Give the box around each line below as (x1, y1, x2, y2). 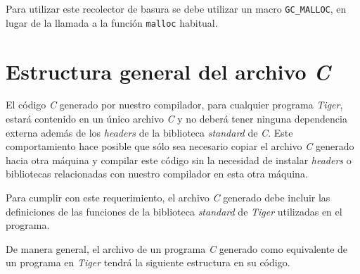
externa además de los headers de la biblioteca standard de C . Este (6, 125, 293, 139)
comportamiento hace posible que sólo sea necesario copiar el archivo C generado (6, 139, 354, 154)
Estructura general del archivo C (6, 56, 330, 86)
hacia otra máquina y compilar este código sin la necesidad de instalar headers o (6, 152, 352, 167)
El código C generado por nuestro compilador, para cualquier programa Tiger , (6, 97, 343, 112)
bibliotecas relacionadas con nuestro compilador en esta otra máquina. (6, 166, 308, 181)
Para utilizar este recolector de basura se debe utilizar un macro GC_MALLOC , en (6, 1, 347, 15)
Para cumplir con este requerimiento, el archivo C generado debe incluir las (6, 190, 330, 204)
